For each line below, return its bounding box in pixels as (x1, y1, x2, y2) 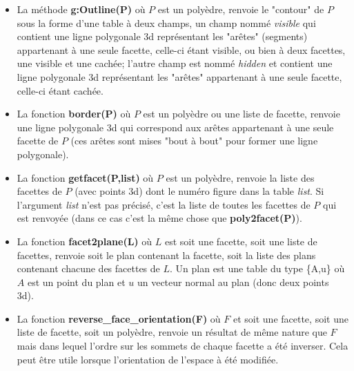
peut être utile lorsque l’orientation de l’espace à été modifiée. (17, 352, 279, 366)
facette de (17, 133, 59, 148)
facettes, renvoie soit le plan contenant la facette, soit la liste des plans (17, 247, 316, 262)
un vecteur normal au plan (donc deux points (137, 274, 329, 289)
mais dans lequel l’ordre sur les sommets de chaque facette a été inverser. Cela (17, 339, 348, 353)
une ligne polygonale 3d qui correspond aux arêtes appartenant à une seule (17, 120, 334, 134)
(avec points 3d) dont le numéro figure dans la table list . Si (75, 184, 324, 198)
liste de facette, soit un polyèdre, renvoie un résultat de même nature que (17, 325, 327, 339)
